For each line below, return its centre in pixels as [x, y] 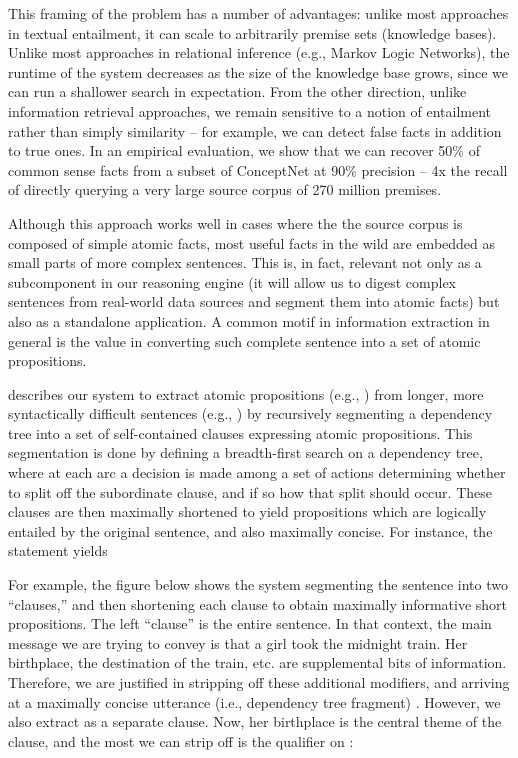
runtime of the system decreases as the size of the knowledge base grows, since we [258, 71]
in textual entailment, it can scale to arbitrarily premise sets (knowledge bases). [252, 32]
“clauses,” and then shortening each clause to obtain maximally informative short [258, 603]
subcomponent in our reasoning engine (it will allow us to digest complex [232, 281]
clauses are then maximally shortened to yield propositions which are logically [247, 511]
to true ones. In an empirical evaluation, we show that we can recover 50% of [244, 150]
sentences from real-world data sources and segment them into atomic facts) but [254, 301]
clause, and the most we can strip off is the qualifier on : [181, 740]
